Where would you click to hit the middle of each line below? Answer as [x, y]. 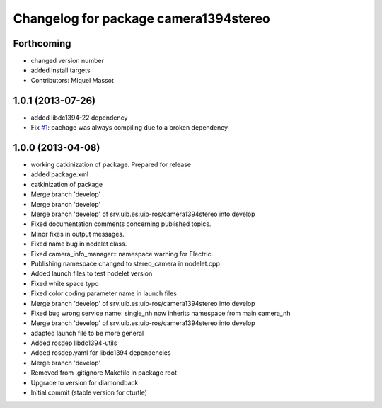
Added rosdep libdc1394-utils [74, 343]
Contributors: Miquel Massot [73, 80]
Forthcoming [42, 44]
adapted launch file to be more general [87, 333]
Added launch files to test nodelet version [92, 273]
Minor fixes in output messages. [77, 234]
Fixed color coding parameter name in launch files [104, 293]
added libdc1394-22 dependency [79, 118]
